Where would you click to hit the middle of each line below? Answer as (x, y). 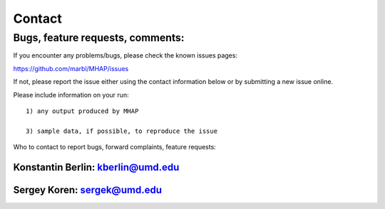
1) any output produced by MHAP (82, 111)
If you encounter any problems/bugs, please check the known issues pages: (125, 55)
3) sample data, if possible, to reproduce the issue (122, 131)
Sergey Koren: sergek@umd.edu (87, 189)
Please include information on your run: (71, 95)
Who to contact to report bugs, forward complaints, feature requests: (115, 147)
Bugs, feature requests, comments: (99, 38)
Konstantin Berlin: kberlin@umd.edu (96, 167)
